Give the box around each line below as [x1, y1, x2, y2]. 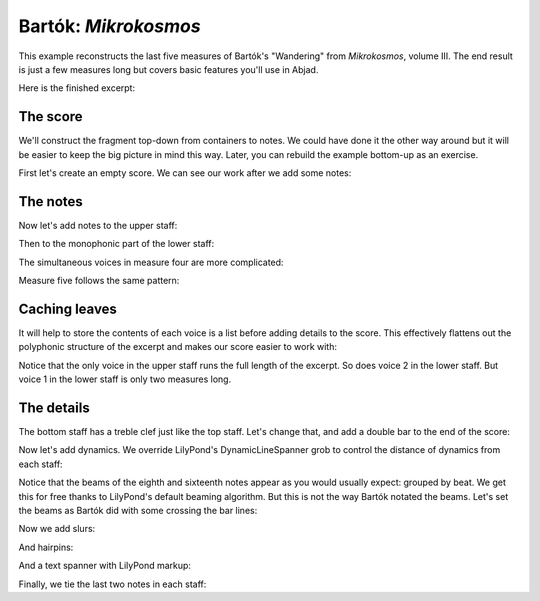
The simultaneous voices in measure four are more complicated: [18, 256, 284, 268]
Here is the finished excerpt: [18, 82, 135, 94]
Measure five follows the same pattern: [18, 275, 180, 287]
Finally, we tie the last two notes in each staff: [18, 578, 207, 590]
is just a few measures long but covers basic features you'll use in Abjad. [18, 63, 319, 75]
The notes [18, 193, 84, 210]
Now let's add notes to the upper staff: [18, 219, 178, 231]
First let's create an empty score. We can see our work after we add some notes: [18, 167, 352, 179]
